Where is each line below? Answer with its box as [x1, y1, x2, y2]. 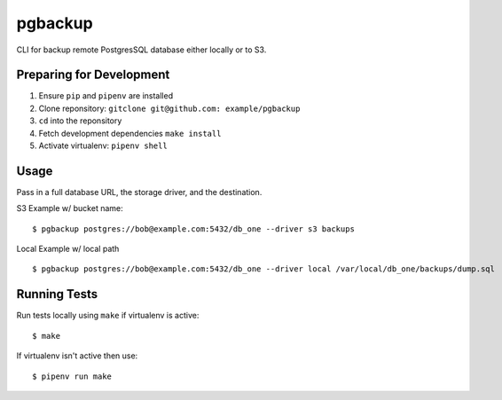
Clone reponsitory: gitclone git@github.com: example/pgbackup [38, 103, 301, 114]
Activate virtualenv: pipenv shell [38, 140, 168, 151]
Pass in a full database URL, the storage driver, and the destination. [16, 186, 263, 197]
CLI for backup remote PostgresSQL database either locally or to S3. [16, 44, 267, 55]
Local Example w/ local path [16, 244, 120, 255]
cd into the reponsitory [38, 115, 122, 126]
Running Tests [16, 286, 98, 302]
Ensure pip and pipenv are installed [38, 90, 173, 101]
